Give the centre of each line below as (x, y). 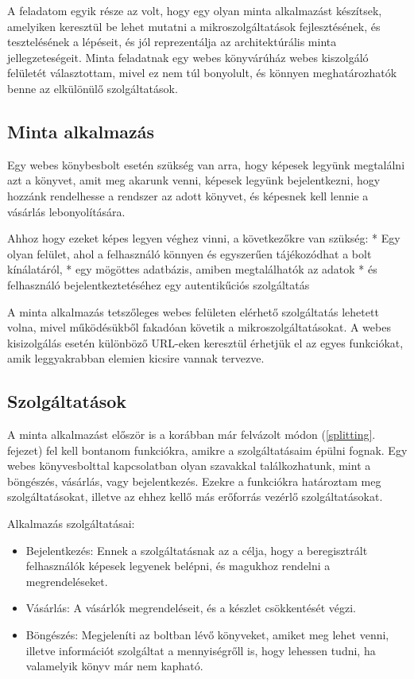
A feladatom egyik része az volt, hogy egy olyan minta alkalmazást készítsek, (195, 10)
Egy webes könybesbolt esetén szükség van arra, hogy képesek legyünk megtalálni (206, 164)
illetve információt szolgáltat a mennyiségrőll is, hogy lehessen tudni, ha (201, 650)
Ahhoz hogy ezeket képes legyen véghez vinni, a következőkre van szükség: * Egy (204, 238)
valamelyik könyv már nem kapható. (114, 666)
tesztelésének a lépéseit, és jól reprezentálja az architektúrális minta (172, 42)
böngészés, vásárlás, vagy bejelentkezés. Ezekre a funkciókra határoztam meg (194, 481)
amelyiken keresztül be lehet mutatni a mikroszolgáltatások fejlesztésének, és (194, 26)
